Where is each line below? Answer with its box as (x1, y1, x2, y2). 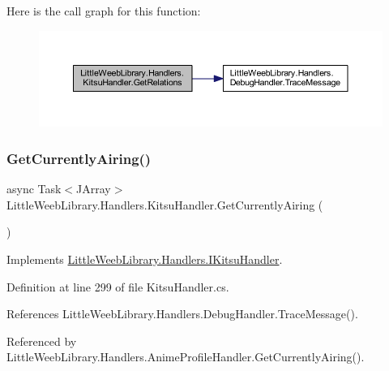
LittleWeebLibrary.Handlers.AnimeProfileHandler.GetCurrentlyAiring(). (6, 348, 365, 365)
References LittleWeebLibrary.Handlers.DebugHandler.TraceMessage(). (6, 305, 358, 322)
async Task (6, 180, 62, 197)
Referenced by (6, 332, 77, 349)
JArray (76, 180, 111, 197)
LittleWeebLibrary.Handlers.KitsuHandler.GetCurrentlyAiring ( (6, 196, 323, 213)
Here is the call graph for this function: (6, 2, 201, 19)
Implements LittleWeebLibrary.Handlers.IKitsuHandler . (6, 250, 283, 267)
